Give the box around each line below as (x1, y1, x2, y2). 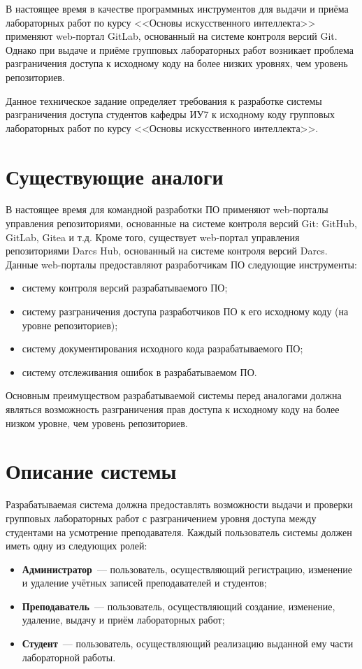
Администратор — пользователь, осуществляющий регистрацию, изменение (22, 561, 352, 576)
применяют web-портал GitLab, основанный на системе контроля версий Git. (6, 29, 338, 43)
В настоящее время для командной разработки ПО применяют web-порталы (6, 202, 328, 217)
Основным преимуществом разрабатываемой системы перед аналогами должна (6, 388, 342, 403)
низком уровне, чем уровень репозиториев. (6, 415, 188, 430)
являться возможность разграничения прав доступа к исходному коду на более (6, 402, 340, 416)
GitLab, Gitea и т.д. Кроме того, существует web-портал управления (6, 229, 300, 244)
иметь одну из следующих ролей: (6, 538, 147, 553)
